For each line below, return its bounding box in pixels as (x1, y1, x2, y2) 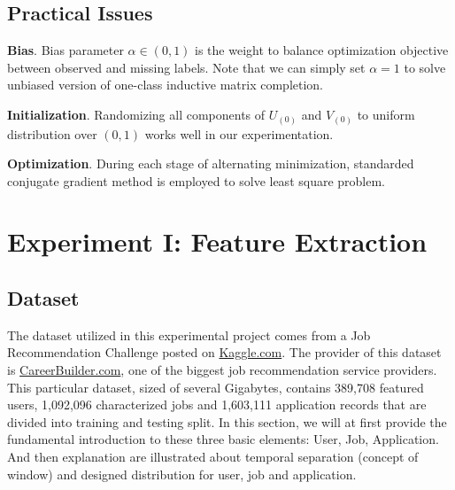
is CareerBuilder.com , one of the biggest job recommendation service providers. (7, 361, 437, 379)
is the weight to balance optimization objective (195, 41, 449, 59)
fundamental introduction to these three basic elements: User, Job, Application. (7, 430, 439, 448)
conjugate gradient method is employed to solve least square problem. (7, 171, 386, 190)
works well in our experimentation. (144, 124, 334, 143)
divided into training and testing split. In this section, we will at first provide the (7, 412, 447, 431)
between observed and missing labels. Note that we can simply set (7, 58, 366, 76)
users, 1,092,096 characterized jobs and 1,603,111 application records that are (7, 395, 427, 414)
